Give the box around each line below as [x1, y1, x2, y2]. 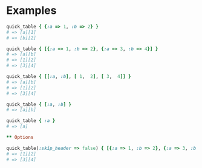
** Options [6, 134, 34, 141]
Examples [6, 4, 57, 18]
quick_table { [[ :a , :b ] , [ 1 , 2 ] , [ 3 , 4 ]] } [6, 74, 131, 80]
